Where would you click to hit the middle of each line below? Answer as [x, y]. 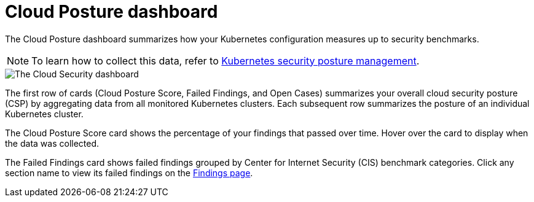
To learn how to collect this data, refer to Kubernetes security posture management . [226, 60]
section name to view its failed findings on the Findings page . [129, 173]
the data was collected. [52, 143]
